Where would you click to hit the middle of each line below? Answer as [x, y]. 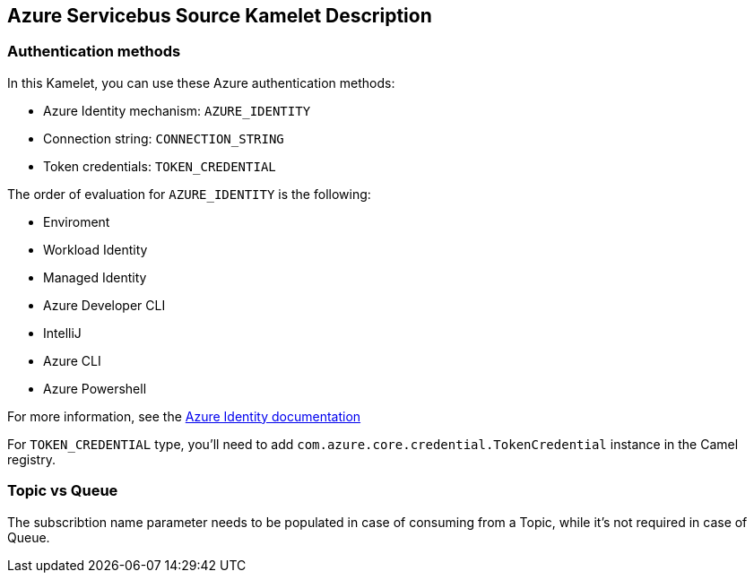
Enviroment [77, 221]
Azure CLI [72, 360]
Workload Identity [95, 249]
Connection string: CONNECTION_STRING [164, 138]
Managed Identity [95, 277]
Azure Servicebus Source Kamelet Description [220, 16]
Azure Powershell [95, 388]
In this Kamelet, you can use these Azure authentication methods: [201, 82]
